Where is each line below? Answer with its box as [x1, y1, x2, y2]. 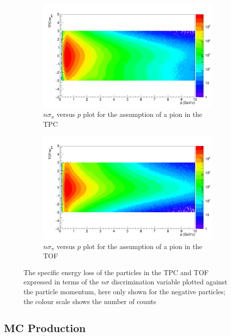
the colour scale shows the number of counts [24, 296, 156, 306]
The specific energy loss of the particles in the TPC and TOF [24, 267, 209, 277]
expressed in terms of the [24, 277, 99, 287]
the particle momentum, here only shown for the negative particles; [24, 286, 226, 296]
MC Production [4, 320, 86, 335]
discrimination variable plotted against [111, 277, 228, 287]
